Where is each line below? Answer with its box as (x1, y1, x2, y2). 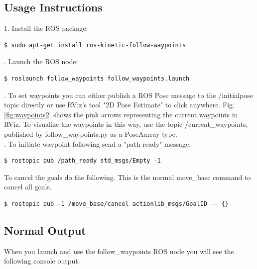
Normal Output (4, 222, 86, 238)
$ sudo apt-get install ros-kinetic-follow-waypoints (4, 41, 186, 49)
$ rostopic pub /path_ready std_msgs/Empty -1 (4, 157, 161, 165)
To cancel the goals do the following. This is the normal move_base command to (4, 172, 251, 182)
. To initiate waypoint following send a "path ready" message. (4, 138, 191, 149)
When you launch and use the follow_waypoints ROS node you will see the (4, 246, 234, 256)
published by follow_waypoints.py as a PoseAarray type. (4, 128, 177, 139)
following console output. (4, 256, 80, 266)
